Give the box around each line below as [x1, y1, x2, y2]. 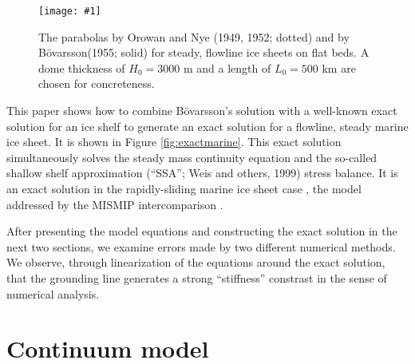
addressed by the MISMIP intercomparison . [6, 196, 223, 212]
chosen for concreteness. [38, 75, 155, 92]
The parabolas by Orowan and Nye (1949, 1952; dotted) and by [38, 28, 350, 45]
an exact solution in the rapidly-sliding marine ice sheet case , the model [6, 180, 362, 196]
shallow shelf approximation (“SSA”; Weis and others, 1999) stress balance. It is [6, 164, 398, 181]
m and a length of [183, 59, 271, 76]
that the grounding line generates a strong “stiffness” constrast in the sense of [6, 269, 387, 286]
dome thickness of [38, 59, 125, 76]
